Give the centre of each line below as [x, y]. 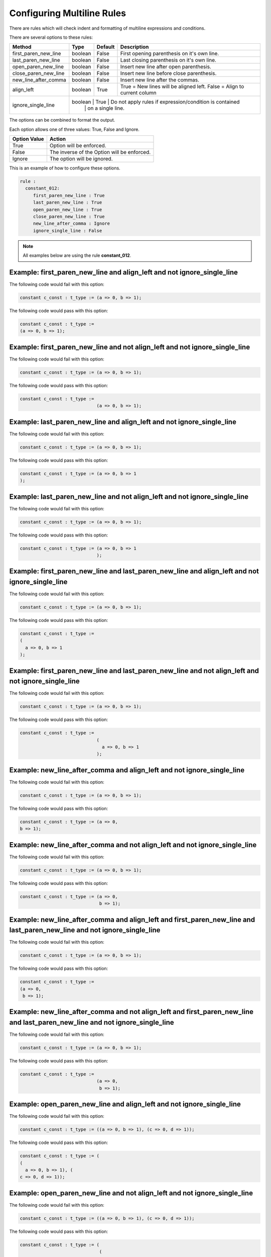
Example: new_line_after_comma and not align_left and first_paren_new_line [131, 1012]
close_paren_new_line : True [69, 217]
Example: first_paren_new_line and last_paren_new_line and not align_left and [134, 670]
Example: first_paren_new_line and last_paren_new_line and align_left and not [134, 571]
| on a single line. [105, 108]
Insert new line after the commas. [160, 80]
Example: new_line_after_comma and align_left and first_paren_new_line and [132, 919]
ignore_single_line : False [67, 231]
